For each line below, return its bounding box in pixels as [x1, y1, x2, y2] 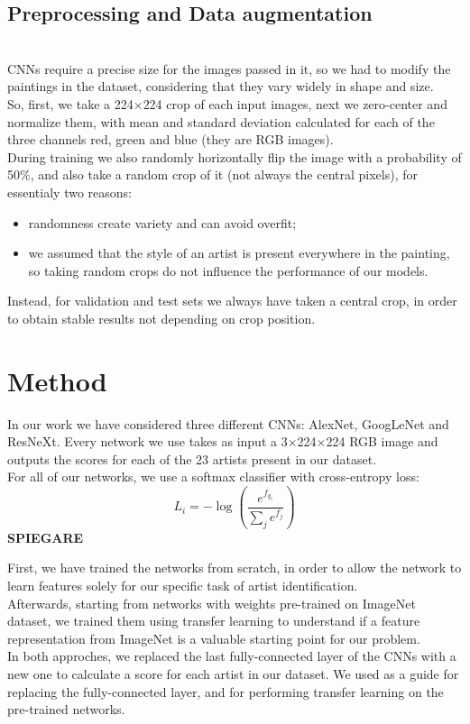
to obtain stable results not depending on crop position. [7, 308, 316, 327]
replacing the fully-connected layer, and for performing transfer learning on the [7, 682, 444, 701]
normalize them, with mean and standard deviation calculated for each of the [7, 112, 435, 131]
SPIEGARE [7, 527, 84, 546]
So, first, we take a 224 [7, 94, 134, 113]
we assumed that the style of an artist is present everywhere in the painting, [28, 243, 450, 262]
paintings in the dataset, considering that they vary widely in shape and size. [7, 77, 434, 96]
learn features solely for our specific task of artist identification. [7, 576, 358, 595]
